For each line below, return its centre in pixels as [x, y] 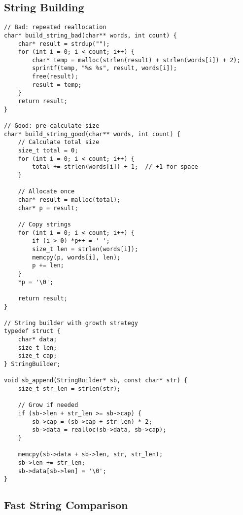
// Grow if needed [48, 405]
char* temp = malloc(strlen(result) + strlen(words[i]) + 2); [136, 60]
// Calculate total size [59, 142]
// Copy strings [45, 224]
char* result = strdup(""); [64, 44]
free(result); [55, 77]
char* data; [37, 340]
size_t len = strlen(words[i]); [85, 249]
